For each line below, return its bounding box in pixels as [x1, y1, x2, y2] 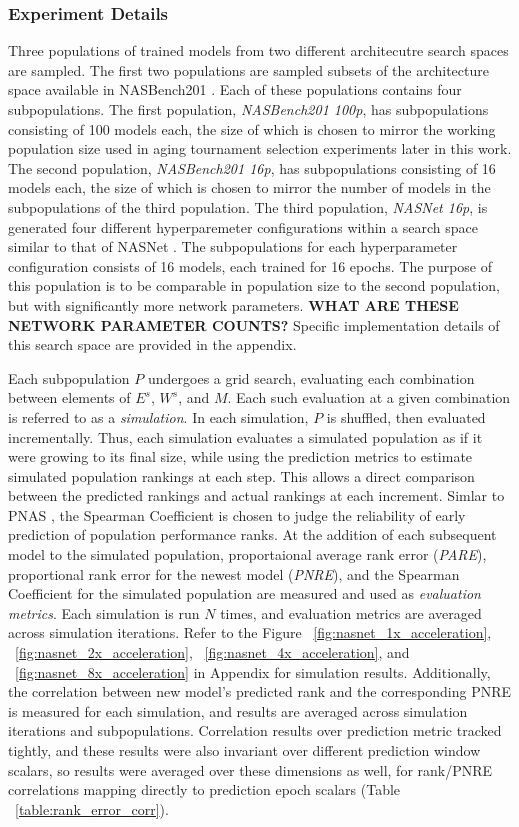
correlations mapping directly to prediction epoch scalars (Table [8, 779, 401, 800]
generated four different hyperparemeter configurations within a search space [8, 216, 478, 237]
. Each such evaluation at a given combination [227, 387, 511, 408]
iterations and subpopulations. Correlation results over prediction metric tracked [8, 720, 502, 741]
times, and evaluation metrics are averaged [220, 602, 482, 623]
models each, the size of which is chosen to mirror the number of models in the [8, 177, 491, 198]
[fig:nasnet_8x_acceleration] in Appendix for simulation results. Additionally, [15, 661, 491, 682]
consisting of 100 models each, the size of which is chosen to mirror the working [8, 118, 496, 139]
